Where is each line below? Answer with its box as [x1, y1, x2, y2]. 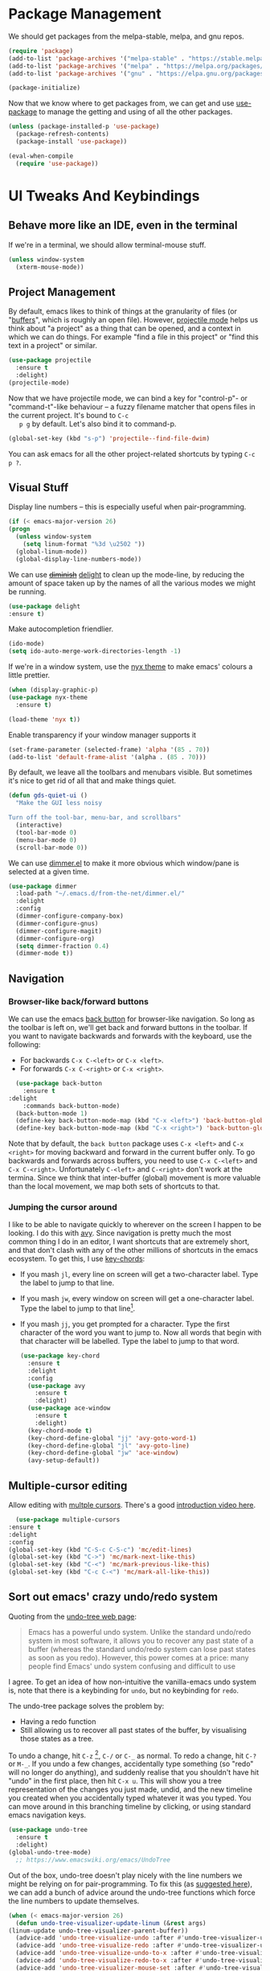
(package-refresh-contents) [15, 130, 110, 138]
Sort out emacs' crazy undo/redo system [8, 1590, 219, 1604]
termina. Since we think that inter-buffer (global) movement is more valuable [8, 1173, 261, 1183]
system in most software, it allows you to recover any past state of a [27, 1636, 254, 1645]
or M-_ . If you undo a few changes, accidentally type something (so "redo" [8, 1759, 254, 1769]
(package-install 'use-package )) [15, 138, 128, 146]
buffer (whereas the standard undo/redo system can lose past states [27, 1644, 256, 1653]
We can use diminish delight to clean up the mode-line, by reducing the [8, 569, 245, 579]
